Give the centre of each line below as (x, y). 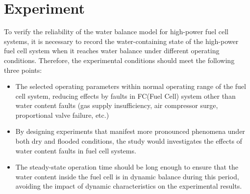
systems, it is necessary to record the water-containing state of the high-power (121, 41)
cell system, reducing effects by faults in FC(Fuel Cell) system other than (125, 96)
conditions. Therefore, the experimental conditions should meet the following (119, 60)
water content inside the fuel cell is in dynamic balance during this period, (127, 176)
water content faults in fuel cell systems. (76, 150)
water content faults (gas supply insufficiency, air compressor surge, (117, 105)
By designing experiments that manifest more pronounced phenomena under (130, 131)
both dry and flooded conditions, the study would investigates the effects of (129, 141)
